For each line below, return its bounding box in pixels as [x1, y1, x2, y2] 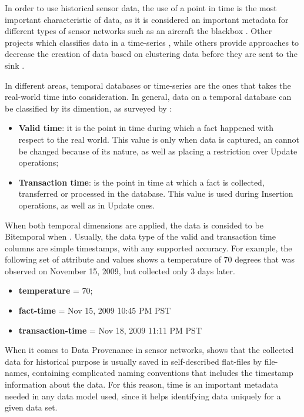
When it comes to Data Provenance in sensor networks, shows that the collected [5, 344, 294, 356]
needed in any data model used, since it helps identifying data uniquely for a [5, 389, 281, 402]
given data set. [5, 401, 58, 413]
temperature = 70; [18, 284, 93, 297]
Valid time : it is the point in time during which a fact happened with [18, 122, 274, 134]
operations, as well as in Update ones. [18, 199, 155, 211]
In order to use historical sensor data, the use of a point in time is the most [5, 2, 277, 14]
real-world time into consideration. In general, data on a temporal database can [5, 90, 292, 103]
